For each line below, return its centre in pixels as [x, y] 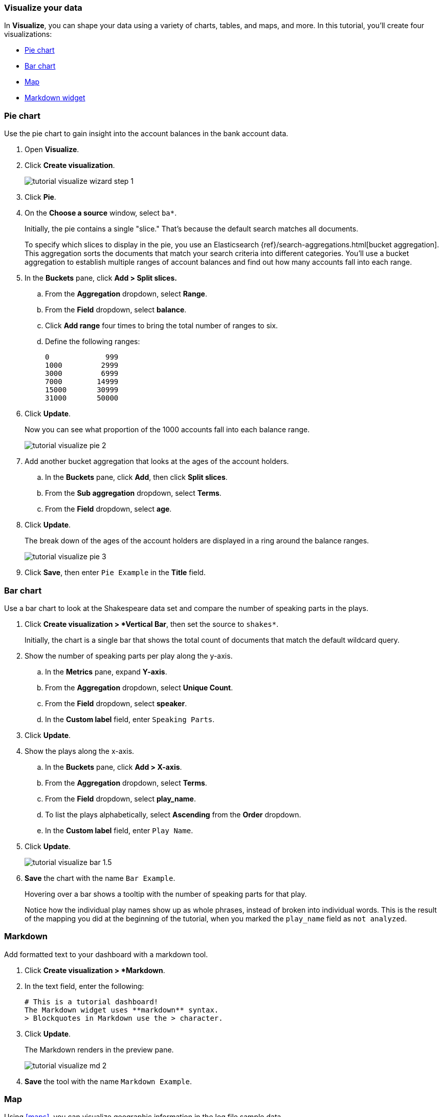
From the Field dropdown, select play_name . [120, 798]
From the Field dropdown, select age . [108, 509]
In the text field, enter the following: [84, 986]
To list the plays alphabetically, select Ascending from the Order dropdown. [173, 814]
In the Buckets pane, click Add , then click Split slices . [136, 477]
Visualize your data [43, 8]
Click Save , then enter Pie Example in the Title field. [115, 573]
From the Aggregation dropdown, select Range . [126, 294]
